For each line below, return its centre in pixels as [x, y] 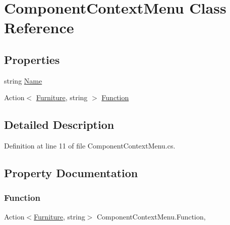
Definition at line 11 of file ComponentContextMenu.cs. [90, 146]
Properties [32, 59]
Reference [39, 27]
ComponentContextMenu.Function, [151, 216]
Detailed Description [59, 125]
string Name [23, 80]
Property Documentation [71, 173]
